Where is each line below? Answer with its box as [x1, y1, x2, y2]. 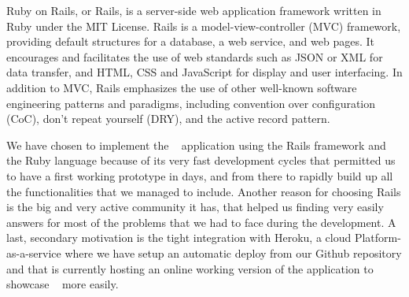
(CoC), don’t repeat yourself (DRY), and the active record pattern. [6, 110, 330, 127]
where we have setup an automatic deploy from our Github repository [64, 244, 402, 261]
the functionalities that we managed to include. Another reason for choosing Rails [6, 183, 401, 199]
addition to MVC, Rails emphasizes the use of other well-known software [6, 79, 357, 95]
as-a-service [6, 244, 61, 261]
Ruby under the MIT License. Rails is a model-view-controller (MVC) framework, [6, 17, 401, 34]
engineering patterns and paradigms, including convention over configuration [6, 95, 376, 111]
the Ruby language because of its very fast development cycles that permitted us [6, 152, 396, 169]
